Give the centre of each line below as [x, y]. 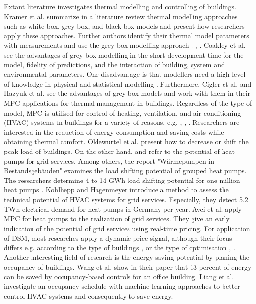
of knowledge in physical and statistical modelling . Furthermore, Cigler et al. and [128, 83]
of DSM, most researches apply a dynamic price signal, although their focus [118, 238]
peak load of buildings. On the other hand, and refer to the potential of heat [119, 151]
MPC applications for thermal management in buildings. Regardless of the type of [128, 103]
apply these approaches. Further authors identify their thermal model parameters [127, 35]
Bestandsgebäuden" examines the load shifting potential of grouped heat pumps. [125, 170]
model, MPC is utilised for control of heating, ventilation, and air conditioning [123, 112]
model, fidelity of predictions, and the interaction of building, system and [114, 64]
